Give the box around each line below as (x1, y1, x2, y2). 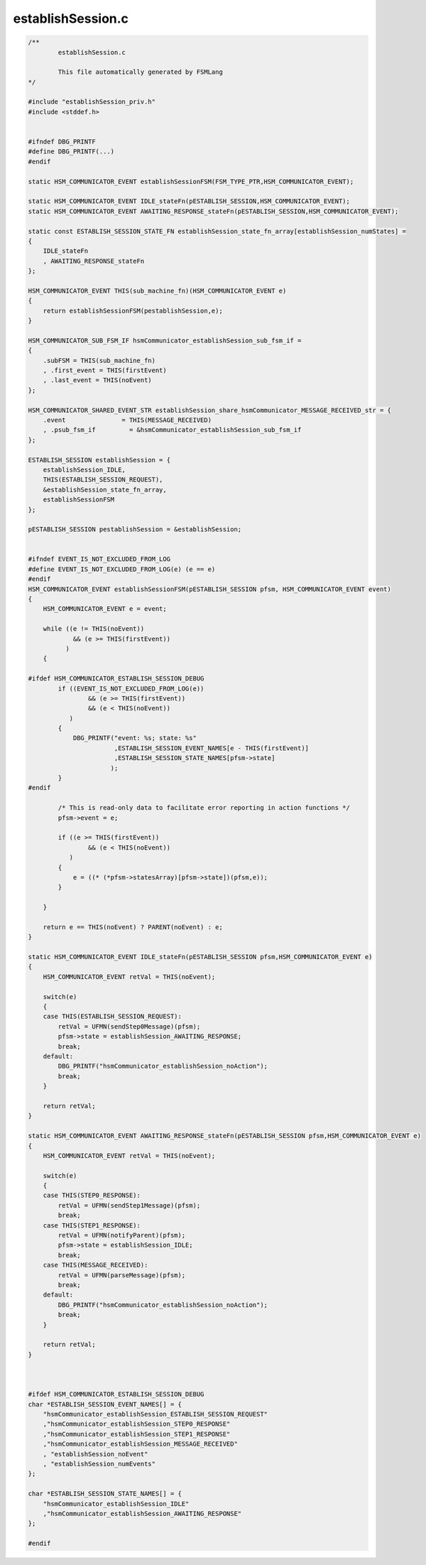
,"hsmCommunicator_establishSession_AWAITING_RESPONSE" (43, 1510, 242, 1517)
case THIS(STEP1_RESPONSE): (43, 1221, 141, 1229)
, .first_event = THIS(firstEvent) (43, 367, 167, 374)
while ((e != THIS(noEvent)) (43, 625, 145, 633)
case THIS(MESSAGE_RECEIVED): (43, 1261, 148, 1269)
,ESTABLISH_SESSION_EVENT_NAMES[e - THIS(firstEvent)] (114, 744, 309, 752)
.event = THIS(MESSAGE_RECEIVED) (43, 416, 212, 424)
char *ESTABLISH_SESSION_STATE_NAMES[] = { (28, 1490, 182, 1498)
